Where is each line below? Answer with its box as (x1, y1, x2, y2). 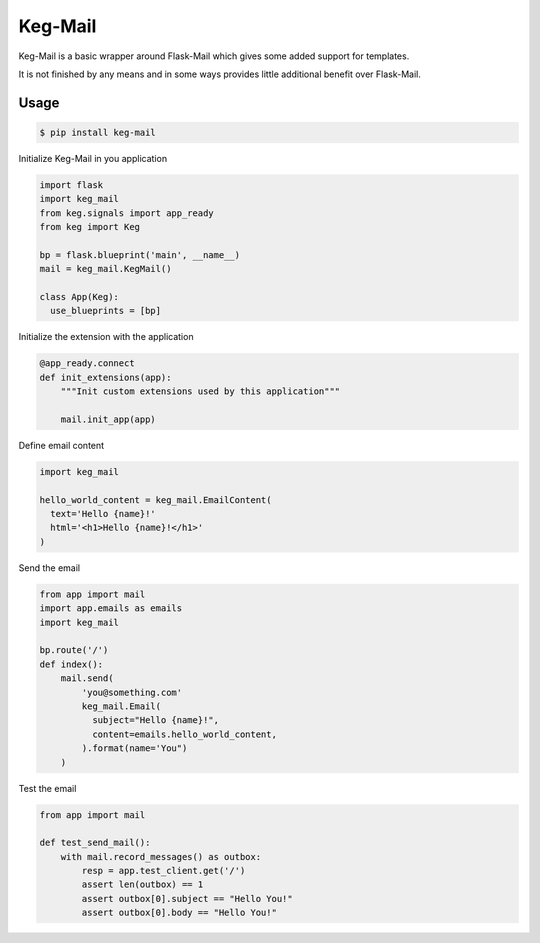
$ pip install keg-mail (39, 126, 157, 138)
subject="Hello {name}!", (91, 715, 220, 726)
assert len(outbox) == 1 (81, 879, 204, 890)
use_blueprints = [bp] (50, 305, 162, 317)
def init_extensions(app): (39, 371, 172, 383)
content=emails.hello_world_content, (91, 728, 277, 740)
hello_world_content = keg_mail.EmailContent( (39, 494, 272, 505)
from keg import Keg (39, 221, 140, 233)
